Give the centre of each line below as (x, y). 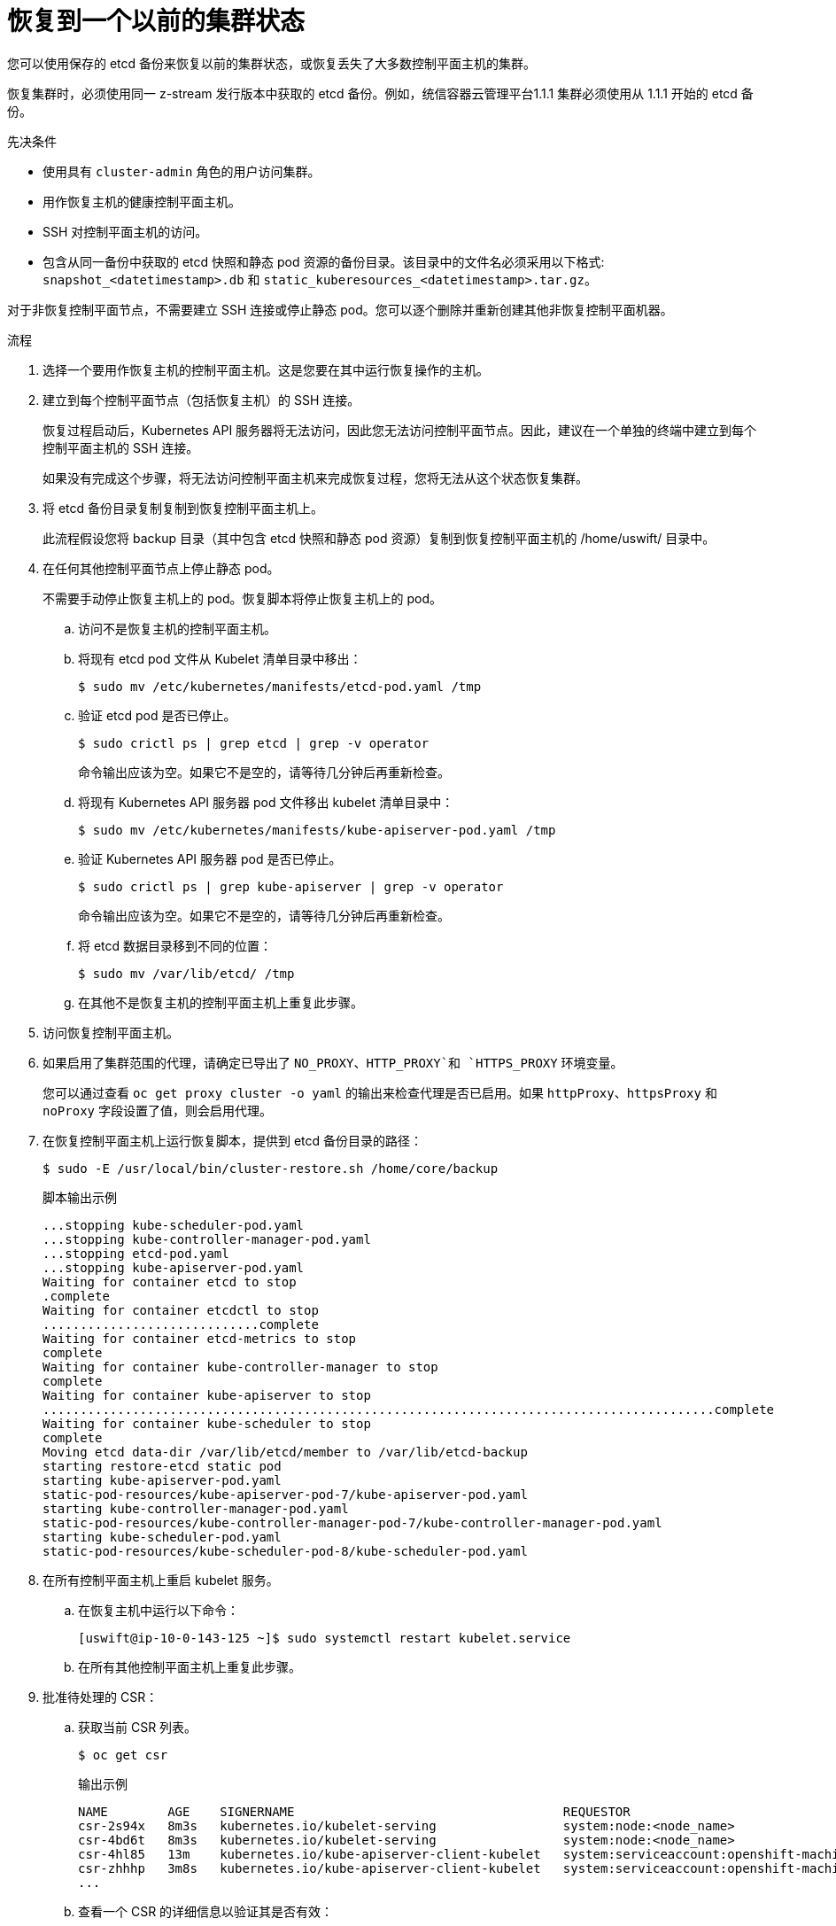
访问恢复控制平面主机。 (111, 1032)
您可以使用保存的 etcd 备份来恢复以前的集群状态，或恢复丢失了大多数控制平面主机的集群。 (272, 63)
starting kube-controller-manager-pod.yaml (196, 1508)
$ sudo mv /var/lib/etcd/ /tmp (186, 973)
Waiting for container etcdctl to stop (181, 1310)
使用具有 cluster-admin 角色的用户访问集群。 (182, 171)
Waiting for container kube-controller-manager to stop (240, 1367)
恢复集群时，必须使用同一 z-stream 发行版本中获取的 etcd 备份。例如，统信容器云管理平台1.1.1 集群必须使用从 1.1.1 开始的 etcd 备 (380, 93)
